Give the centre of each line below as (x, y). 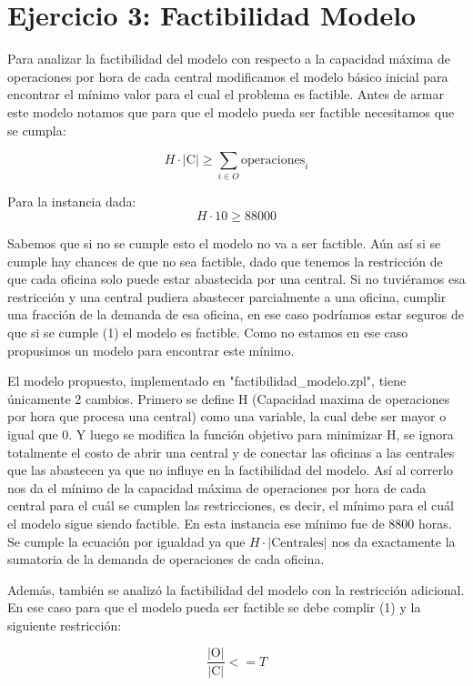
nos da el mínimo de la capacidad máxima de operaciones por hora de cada (217, 487)
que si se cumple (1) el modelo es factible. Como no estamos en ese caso (208, 332)
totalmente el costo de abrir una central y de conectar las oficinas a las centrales (231, 452)
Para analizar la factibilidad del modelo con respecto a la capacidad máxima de (229, 59)
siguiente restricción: (65, 625)
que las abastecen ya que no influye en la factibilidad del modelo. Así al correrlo (230, 470)
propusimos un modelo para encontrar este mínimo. (151, 350)
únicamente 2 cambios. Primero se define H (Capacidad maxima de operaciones (229, 398)
